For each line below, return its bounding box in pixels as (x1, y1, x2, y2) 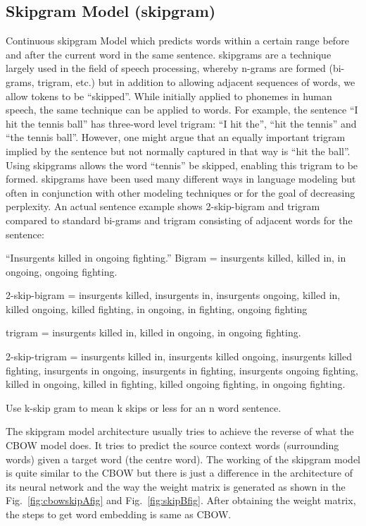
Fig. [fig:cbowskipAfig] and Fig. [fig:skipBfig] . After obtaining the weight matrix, (6, 493, 356, 508)
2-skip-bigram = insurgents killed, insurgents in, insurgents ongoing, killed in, (6, 288, 341, 302)
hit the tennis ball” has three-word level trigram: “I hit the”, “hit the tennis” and (6, 116, 357, 130)
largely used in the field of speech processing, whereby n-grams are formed (6, 61, 326, 75)
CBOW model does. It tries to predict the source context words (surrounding (6, 438, 339, 453)
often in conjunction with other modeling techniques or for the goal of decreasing (6, 185, 355, 200)
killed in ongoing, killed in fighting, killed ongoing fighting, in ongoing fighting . (6, 377, 346, 391)
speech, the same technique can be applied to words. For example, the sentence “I (6, 102, 358, 117)
